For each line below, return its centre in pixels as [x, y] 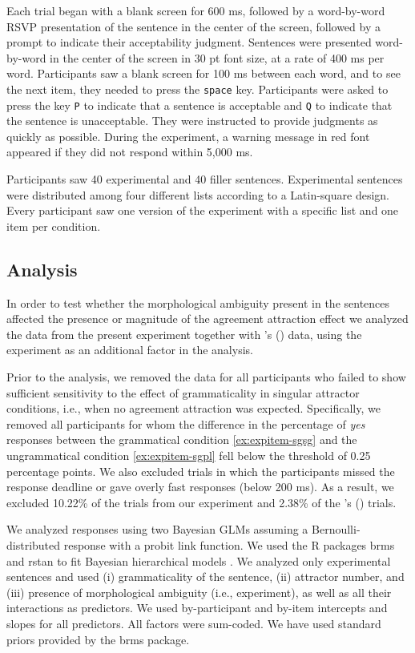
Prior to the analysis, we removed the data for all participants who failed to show [206, 377]
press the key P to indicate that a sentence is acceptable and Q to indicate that [199, 105]
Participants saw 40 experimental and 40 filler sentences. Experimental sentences [205, 179]
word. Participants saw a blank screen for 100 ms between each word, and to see [203, 73]
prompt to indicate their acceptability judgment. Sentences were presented [189, 42]
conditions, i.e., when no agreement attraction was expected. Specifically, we [193, 408]
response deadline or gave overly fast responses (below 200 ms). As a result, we [200, 487]
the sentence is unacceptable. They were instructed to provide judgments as [192, 121]
